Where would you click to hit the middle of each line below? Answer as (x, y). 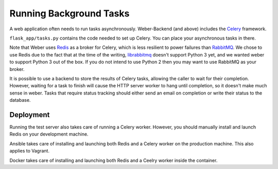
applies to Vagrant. (30, 151)
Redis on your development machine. (49, 134)
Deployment (30, 115)
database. (20, 100)
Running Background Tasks (69, 13)
